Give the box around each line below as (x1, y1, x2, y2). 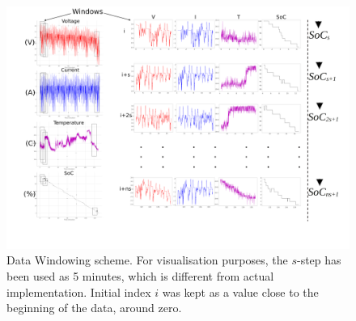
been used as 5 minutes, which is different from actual (6, 267, 274, 284)
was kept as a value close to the (162, 283, 319, 300)
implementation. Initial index (6, 283, 151, 300)
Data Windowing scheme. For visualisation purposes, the (6, 251, 288, 268)
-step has (297, 251, 341, 268)
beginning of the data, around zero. (6, 299, 182, 316)
